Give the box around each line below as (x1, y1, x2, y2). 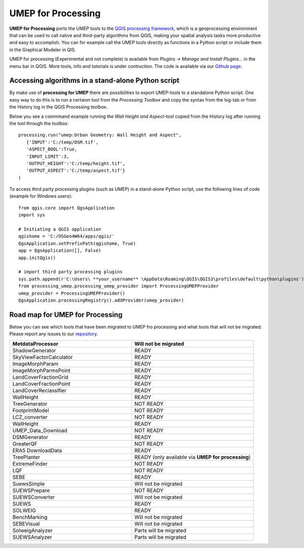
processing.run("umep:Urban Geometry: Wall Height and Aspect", (18, 132, 182, 138)
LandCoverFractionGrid (12, 373, 68, 380)
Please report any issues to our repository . (9, 331, 98, 337)
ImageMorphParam (12, 360, 58, 367)
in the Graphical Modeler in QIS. (9, 46, 76, 53)
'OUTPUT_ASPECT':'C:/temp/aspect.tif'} (26, 168, 126, 174)
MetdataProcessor (12, 340, 58, 347)
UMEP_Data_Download (12, 427, 68, 434)
